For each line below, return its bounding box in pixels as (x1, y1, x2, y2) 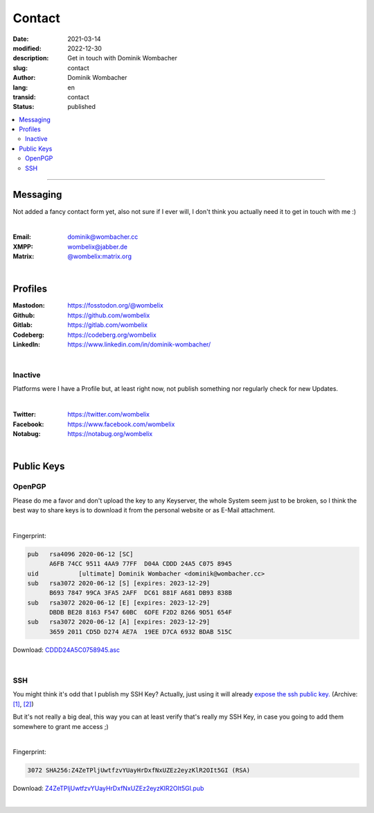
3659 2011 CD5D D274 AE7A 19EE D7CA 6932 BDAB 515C (49, 628, 232, 635)
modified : (12, 44, 42, 52)
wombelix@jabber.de (67, 242, 128, 251)
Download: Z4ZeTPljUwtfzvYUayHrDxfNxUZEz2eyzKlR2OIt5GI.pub (12, 785, 204, 793)
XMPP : (12, 242, 34, 251)
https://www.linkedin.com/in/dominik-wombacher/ (67, 340, 211, 349)
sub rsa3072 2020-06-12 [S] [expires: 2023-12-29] (27, 579, 211, 587)
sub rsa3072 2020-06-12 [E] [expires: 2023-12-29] (27, 598, 211, 607)
